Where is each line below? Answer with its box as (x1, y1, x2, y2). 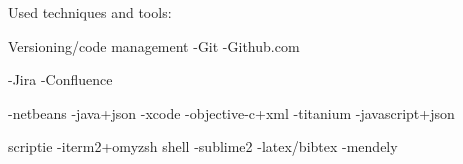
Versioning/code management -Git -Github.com (8, 35, 300, 56)
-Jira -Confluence (8, 69, 113, 90)
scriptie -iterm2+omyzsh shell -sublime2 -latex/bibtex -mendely (8, 136, 398, 157)
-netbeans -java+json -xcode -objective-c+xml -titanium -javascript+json (8, 102, 455, 123)
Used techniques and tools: (8, 2, 172, 22)
